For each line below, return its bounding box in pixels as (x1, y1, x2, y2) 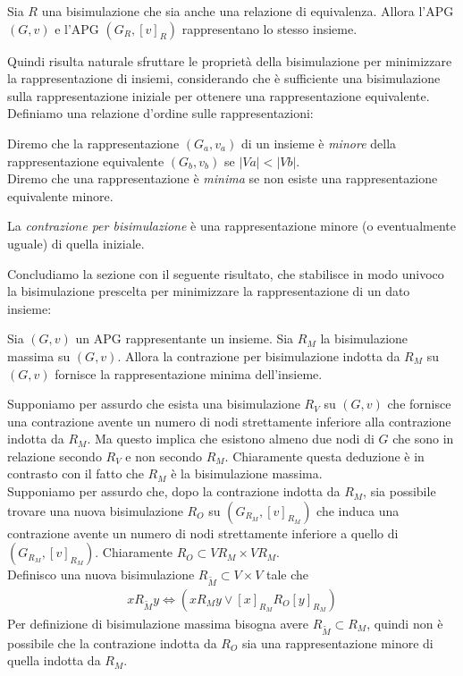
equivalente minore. (7, 186, 114, 205)
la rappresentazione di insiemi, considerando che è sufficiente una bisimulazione (7, 69, 441, 88)
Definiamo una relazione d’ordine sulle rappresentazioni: (7, 104, 314, 123)
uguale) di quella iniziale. (7, 233, 145, 252)
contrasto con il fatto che (7, 464, 144, 483)
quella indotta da (7, 651, 101, 670)
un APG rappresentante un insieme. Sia (75, 329, 294, 348)
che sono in (392, 429, 454, 448)
